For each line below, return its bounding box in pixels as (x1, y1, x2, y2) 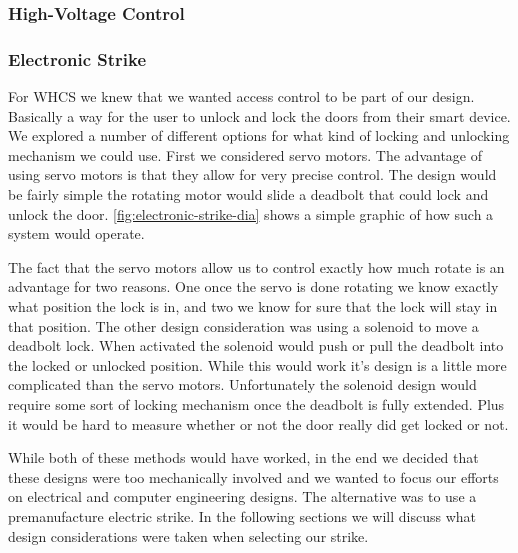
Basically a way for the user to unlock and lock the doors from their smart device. (8, 105, 511, 126)
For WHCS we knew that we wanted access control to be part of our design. (8, 86, 475, 107)
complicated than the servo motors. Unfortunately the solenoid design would (8, 374, 477, 395)
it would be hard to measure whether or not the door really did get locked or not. (8, 413, 509, 434)
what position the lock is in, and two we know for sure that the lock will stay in (8, 296, 498, 316)
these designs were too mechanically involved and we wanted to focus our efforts (8, 466, 499, 487)
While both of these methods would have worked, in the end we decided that (8, 447, 479, 468)
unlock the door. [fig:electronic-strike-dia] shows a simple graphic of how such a (8, 203, 494, 224)
